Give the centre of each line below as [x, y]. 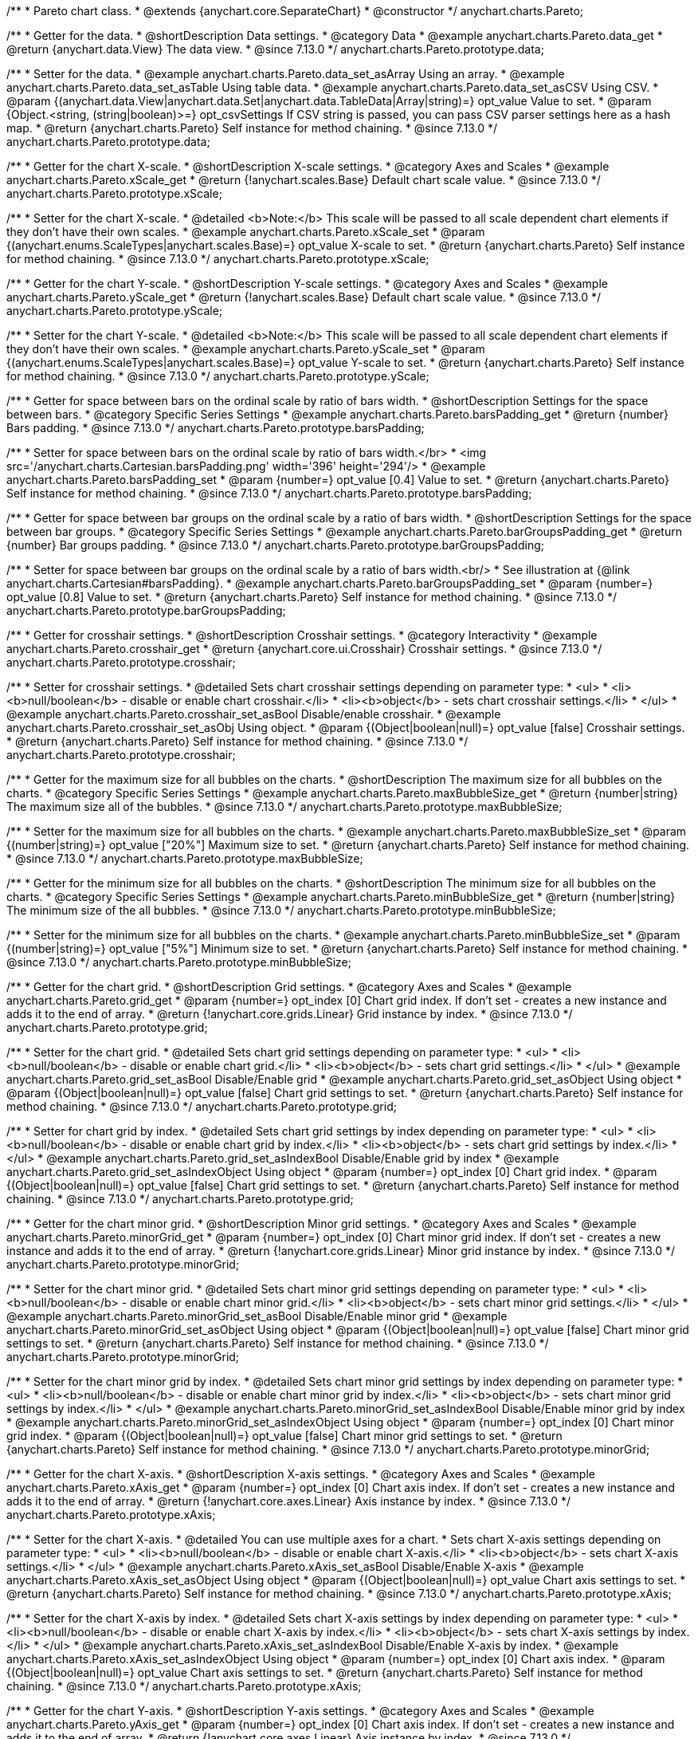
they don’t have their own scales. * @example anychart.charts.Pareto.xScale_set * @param [246, 232]
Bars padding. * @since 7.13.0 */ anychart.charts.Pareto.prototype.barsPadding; [216, 428]
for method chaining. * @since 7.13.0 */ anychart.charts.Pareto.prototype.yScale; [218, 376]
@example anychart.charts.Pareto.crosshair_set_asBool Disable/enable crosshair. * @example [254, 714]
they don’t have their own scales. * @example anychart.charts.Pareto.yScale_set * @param [246, 349]
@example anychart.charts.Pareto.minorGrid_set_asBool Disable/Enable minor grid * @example [257, 1316]
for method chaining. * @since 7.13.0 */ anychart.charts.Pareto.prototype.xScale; [218, 259]
